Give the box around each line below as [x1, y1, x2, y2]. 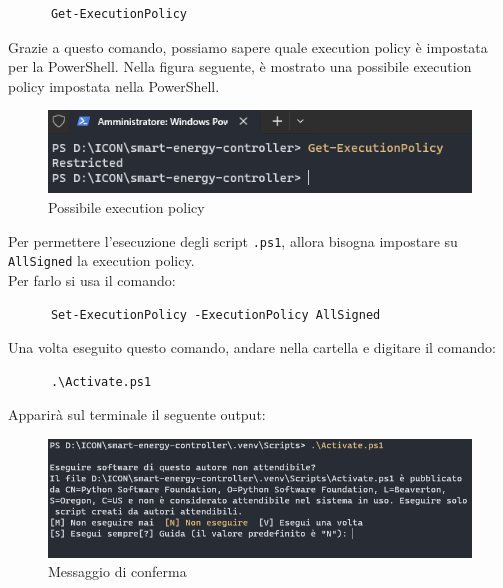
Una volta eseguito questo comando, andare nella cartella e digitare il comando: [8, 337, 496, 358]
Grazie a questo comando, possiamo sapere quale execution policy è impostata [8, 36, 488, 57]
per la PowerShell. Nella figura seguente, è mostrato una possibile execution [8, 56, 472, 77]
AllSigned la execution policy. [8, 250, 195, 271]
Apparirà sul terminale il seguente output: [8, 404, 266, 425]
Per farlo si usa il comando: [8, 269, 176, 290]
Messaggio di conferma [48, 561, 187, 582]
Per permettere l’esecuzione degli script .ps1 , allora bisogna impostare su [8, 230, 458, 251]
